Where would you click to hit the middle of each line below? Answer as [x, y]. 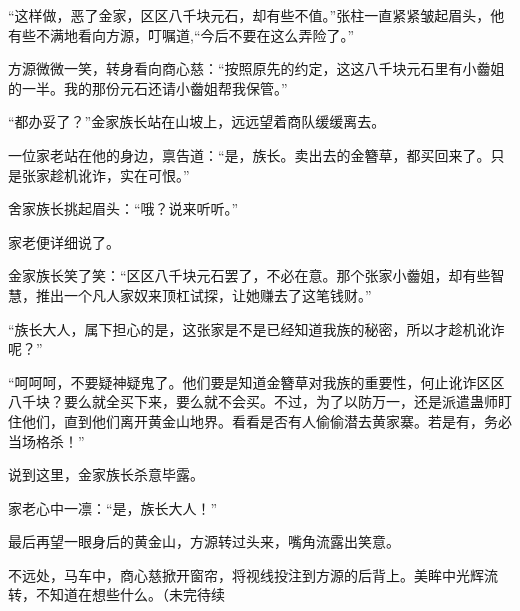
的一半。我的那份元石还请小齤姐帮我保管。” [148, 87]
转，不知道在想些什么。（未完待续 [116, 594]
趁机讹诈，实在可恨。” [119, 174]
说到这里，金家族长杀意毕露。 [106, 474]
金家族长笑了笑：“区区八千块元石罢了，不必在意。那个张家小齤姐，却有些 [249, 275]
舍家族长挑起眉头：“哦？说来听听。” [123, 208]
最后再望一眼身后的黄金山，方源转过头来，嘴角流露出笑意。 [204, 541]
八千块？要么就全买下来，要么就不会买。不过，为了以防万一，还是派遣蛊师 [253, 401]
